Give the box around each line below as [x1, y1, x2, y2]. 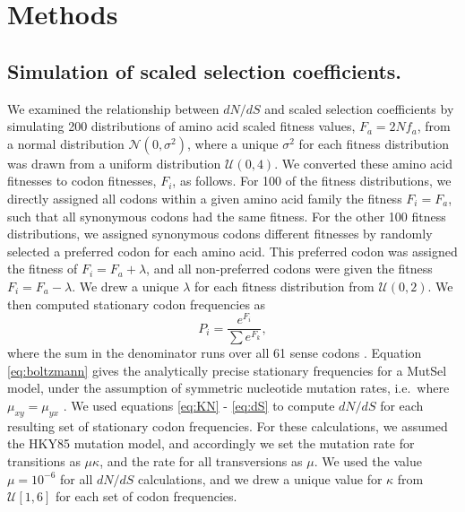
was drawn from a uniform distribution [7, 153, 221, 172]
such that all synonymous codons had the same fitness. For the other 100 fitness [7, 206, 446, 225]
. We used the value [314, 452, 422, 471]
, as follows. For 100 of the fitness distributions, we [172, 171, 452, 190]
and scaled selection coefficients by [264, 99, 454, 117]
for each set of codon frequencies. [55, 487, 237, 506]
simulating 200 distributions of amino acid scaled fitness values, [7, 117, 356, 135]
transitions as [7, 452, 81, 471]
